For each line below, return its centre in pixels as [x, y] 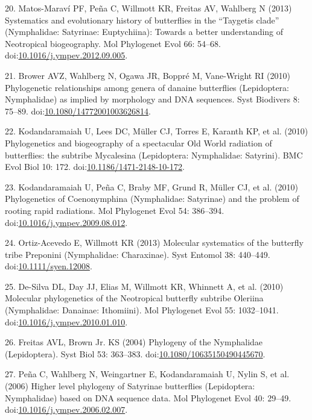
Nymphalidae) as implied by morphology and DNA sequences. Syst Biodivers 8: [152, 99]
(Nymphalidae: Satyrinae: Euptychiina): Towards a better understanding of [144, 32]
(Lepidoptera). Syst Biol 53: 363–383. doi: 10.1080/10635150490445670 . [135, 353]
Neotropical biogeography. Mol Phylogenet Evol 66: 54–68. [113, 43]
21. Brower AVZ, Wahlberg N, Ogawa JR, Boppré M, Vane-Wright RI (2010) [148, 75]
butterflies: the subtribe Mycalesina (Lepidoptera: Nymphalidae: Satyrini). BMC [154, 155]
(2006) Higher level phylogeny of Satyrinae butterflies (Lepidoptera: [130, 386]
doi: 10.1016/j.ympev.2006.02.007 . [66, 409]
